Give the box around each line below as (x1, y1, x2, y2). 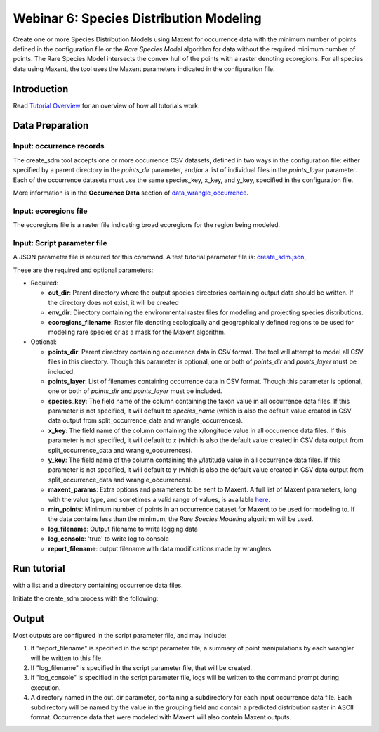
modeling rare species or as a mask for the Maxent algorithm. (48, 328, 226, 336)
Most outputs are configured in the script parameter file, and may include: (13, 631, 227, 639)
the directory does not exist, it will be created (48, 298, 179, 307)
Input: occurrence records (13, 141, 105, 151)
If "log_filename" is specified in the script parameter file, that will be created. (30, 663, 253, 672)
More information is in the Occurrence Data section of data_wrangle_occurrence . (13, 188, 249, 197)
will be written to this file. (30, 654, 103, 662)
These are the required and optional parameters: (13, 266, 154, 274)
